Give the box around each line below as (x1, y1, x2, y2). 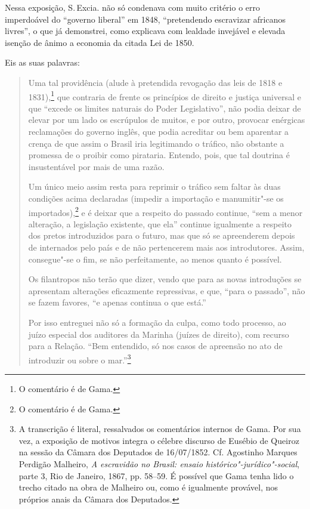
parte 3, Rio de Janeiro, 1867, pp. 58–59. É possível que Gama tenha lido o (18, 469, 294, 482)
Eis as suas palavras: (5, 56, 80, 69)
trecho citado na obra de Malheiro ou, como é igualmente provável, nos (18, 481, 278, 493)
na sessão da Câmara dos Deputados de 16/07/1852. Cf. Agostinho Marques (18, 446, 297, 458)
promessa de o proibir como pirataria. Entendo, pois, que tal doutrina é (28, 149, 290, 161)
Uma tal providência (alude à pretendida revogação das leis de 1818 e (28, 76, 283, 88)
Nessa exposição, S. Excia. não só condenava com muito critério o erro (5, 1, 261, 13)
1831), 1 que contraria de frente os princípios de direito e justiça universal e (28, 88, 301, 103)
